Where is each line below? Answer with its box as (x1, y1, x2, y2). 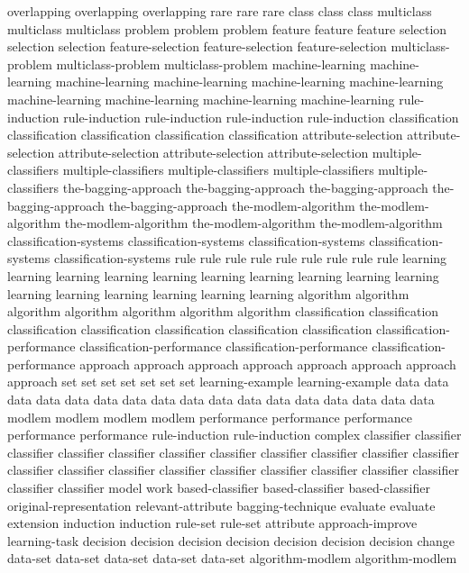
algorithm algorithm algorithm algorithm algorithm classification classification (7, 302, 439, 321)
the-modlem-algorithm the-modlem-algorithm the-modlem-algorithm (64, 214, 443, 232)
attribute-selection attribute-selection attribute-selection (58, 142, 369, 161)
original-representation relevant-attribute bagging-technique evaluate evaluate (7, 496, 436, 514)
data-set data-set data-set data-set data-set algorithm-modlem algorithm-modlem (7, 549, 457, 568)
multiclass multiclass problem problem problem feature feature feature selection (7, 19, 447, 38)
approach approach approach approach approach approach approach (79, 354, 456, 373)
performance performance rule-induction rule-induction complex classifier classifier (7, 425, 462, 444)
